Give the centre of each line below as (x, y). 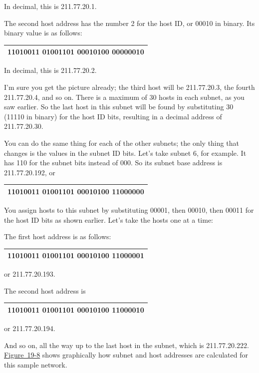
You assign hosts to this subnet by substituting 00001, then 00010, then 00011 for (129, 209)
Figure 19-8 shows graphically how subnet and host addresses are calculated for (126, 355)
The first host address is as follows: (58, 236)
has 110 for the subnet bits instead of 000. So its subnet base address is (113, 163)
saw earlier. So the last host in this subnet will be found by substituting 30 (119, 107)
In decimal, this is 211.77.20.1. (50, 6)
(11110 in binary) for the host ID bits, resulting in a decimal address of (113, 116)
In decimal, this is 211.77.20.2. (50, 70)
